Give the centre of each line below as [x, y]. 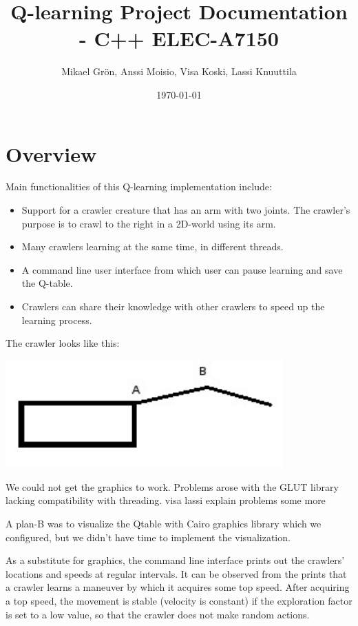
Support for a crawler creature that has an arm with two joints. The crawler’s [186, 210]
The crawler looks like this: [63, 343]
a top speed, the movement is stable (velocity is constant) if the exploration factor [179, 601]
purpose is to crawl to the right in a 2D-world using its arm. [149, 223]
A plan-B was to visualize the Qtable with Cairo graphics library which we [164, 524]
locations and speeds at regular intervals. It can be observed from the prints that [176, 573]
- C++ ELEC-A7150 [179, 38]
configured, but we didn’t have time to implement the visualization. [148, 537]
